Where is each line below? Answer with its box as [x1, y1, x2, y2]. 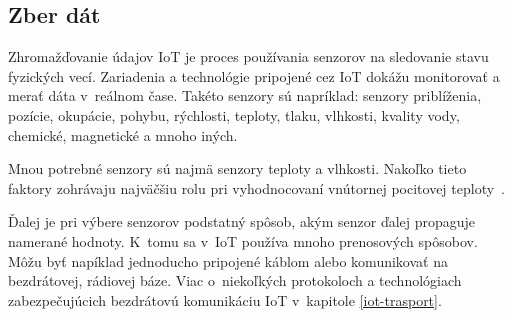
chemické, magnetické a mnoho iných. [8, 124, 238, 145]
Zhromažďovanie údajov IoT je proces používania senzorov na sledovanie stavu [8, 46, 489, 67]
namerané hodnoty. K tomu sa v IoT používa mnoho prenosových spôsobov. [8, 230, 478, 251]
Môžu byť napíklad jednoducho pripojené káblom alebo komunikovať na [8, 250, 448, 271]
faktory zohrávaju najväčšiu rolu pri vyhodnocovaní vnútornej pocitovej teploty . [8, 177, 505, 198]
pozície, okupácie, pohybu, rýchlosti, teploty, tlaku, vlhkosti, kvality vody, [8, 104, 460, 125]
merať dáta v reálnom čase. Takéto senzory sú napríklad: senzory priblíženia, [8, 85, 482, 106]
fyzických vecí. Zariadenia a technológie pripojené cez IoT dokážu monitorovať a [8, 65, 500, 86]
